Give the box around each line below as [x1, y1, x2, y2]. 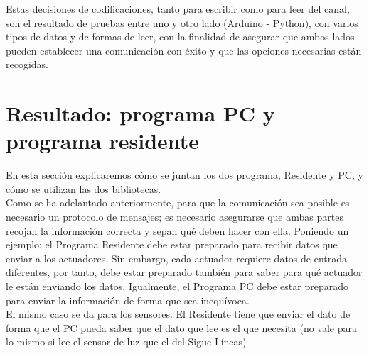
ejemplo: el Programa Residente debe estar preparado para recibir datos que [6, 237, 338, 252]
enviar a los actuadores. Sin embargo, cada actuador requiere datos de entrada [6, 250, 348, 265]
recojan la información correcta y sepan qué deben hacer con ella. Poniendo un [6, 223, 349, 238]
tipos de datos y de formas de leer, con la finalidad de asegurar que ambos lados [6, 29, 355, 44]
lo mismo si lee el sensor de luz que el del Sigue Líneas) [6, 334, 247, 349]
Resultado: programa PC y [6, 99, 275, 128]
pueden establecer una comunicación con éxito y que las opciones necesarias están [6, 43, 362, 57]
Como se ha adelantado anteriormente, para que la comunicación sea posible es [6, 195, 350, 210]
